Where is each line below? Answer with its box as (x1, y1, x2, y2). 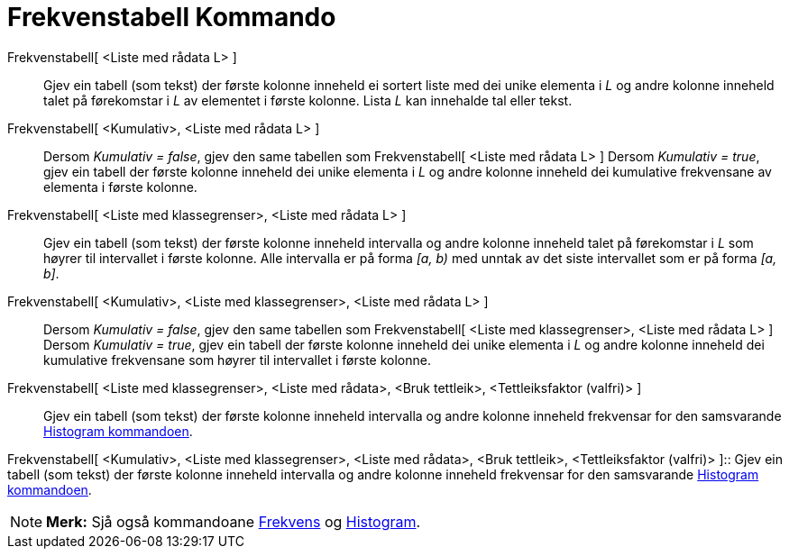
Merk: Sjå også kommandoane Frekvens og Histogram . (46, 512, 421, 531)
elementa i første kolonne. (43, 178, 197, 195)
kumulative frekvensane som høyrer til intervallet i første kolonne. (43, 351, 431, 368)
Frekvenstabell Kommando (7, 2, 336, 32)
